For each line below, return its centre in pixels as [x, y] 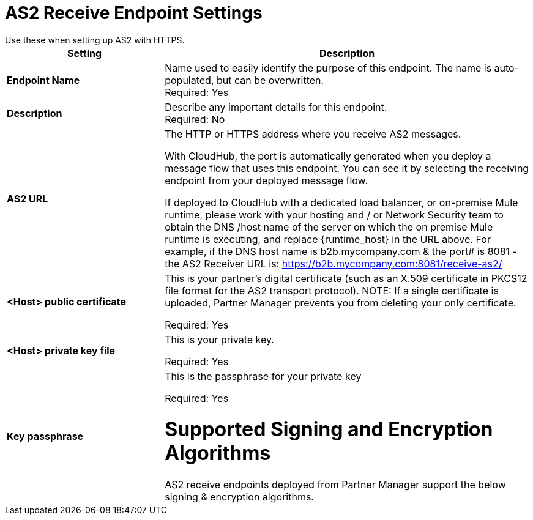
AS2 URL [28, 199]
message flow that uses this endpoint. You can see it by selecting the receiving [347, 168]
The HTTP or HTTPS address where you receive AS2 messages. [313, 134]
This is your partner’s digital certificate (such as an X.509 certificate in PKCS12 [346, 278]
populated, [189, 80]
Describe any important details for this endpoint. [276, 107]
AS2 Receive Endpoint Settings [134, 13]
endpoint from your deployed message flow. [266, 180]
